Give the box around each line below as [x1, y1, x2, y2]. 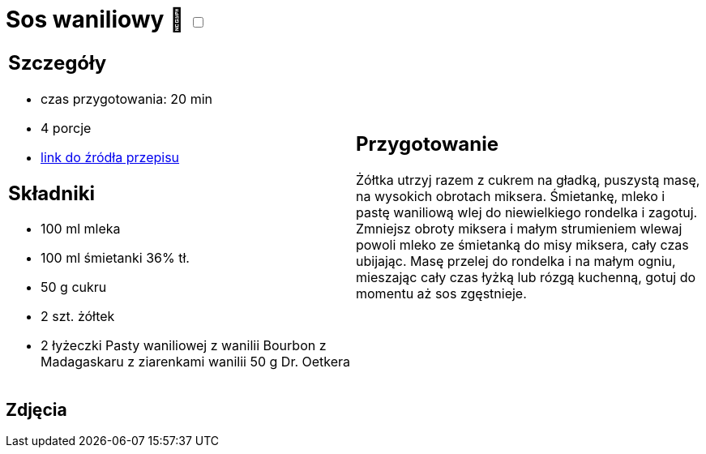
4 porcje [41, 119, 92, 136]
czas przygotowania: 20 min [41, 90, 212, 107]
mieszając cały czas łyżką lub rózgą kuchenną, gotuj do [356, 269, 696, 286]
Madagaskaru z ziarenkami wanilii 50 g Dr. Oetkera [41, 353, 351, 370]
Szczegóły [8, 50, 107, 75]
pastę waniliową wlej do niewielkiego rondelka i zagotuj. [356, 204, 698, 221]
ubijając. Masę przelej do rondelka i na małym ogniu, [356, 253, 676, 270]
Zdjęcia [6, 399, 67, 420]
